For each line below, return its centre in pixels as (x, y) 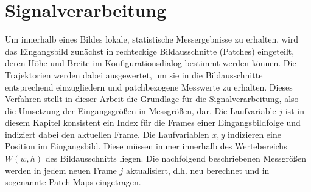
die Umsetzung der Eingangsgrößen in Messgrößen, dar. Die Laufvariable (141, 110)
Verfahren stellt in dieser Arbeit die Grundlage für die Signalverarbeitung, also (152, 99)
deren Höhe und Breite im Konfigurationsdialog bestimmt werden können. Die (151, 63)
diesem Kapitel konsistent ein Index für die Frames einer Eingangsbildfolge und (153, 122)
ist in (295, 110)
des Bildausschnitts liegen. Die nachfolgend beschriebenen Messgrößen (176, 158)
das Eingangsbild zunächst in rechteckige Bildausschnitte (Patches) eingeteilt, (150, 51)
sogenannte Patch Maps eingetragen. (73, 182)
